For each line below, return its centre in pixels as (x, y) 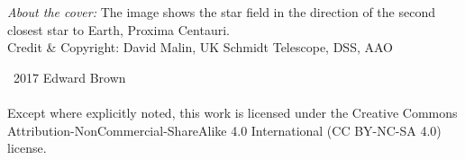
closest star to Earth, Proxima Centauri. (119, 29)
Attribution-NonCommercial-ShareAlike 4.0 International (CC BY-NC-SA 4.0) (224, 130)
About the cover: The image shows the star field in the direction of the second (221, 12)
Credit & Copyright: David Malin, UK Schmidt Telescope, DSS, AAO (200, 47)
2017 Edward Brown (69, 77)
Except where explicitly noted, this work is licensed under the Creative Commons (232, 112)
